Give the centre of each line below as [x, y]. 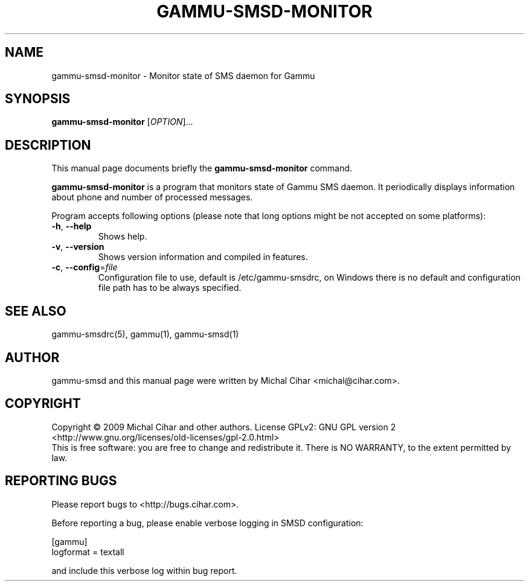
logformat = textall [88, 552]
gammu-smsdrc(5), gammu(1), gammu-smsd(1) [145, 334]
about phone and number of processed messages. [152, 197]
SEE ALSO [36, 311]
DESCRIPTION [48, 145]
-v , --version [78, 247]
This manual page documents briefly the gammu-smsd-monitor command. [202, 168]
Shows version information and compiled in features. [203, 257]
